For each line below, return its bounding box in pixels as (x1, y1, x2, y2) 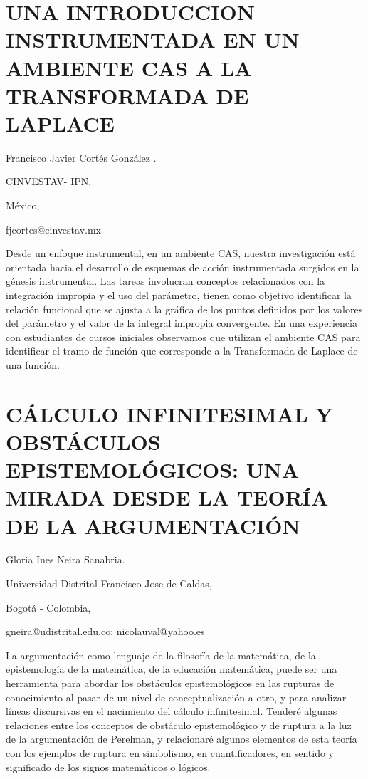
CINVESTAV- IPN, (6, 174, 92, 189)
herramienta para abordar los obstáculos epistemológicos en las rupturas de (6, 676, 335, 691)
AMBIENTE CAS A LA (6, 53, 252, 82)
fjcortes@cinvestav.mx (6, 221, 101, 236)
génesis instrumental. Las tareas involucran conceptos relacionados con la (6, 273, 325, 288)
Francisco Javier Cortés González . (6, 150, 157, 164)
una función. (6, 357, 60, 372)
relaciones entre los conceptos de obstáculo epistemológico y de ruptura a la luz (6, 717, 352, 732)
